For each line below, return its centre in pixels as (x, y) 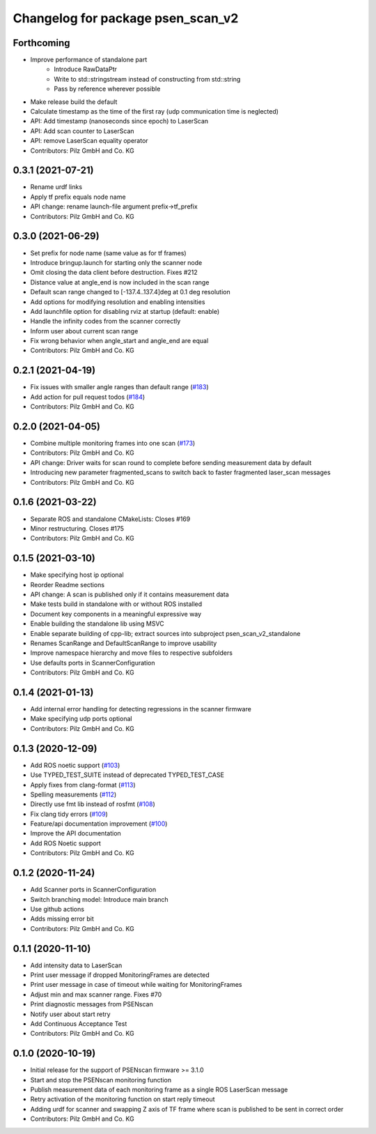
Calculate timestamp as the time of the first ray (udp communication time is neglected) (154, 112)
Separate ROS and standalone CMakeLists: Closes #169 (110, 519)
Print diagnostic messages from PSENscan (92, 1004)
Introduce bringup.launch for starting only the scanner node (116, 262)
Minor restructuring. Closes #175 (77, 528)
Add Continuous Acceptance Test (79, 1023)
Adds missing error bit (62, 919)
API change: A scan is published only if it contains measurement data (130, 594)
